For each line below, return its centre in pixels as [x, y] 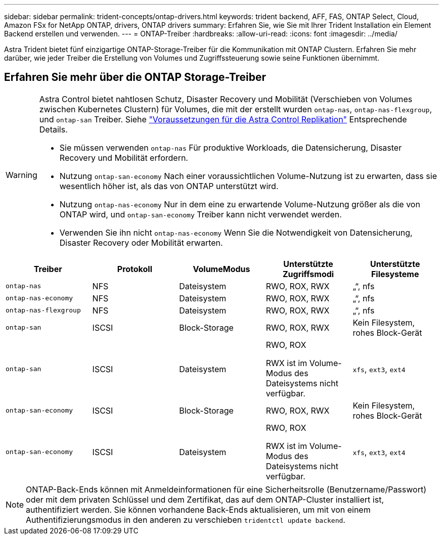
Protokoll [135, 269]
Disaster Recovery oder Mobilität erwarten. [141, 242]
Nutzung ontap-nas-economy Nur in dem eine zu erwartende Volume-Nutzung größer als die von [240, 204]
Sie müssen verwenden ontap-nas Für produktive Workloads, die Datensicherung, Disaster [231, 147]
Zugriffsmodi [308, 274]
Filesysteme [395, 274]
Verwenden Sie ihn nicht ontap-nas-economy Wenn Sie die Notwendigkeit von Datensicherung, [236, 232]
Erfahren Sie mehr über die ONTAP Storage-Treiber [135, 77]
